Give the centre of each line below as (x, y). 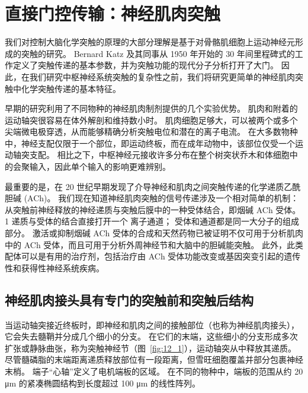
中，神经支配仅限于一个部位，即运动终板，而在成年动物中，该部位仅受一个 (150, 143)
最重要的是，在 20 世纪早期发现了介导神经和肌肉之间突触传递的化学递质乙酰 (153, 186)
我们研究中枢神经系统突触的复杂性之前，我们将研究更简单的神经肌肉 (162, 76)
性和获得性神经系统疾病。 (54, 267)
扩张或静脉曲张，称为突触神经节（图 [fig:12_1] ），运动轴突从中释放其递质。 (150, 348)
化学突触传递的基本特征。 (71, 88)
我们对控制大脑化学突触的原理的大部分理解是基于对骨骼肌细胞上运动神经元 (150, 42)
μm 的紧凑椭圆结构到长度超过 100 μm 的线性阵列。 (102, 383)
